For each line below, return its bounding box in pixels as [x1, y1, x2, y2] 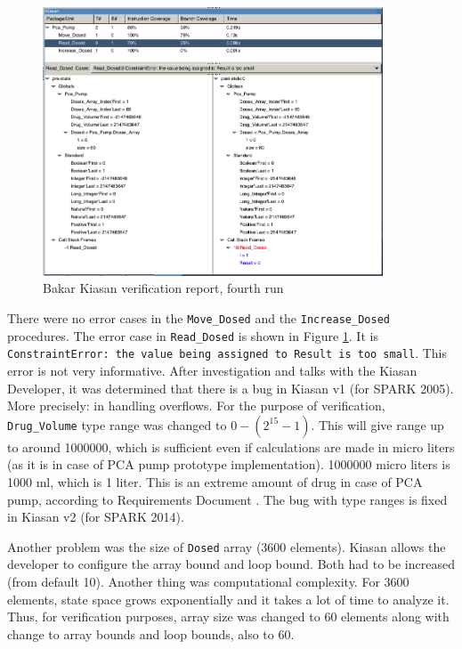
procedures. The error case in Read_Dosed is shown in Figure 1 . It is [7, 326, 378, 345]
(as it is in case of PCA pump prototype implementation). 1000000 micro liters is [7, 455, 450, 474]
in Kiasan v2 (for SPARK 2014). [7, 507, 184, 526]
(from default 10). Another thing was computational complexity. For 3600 [7, 572, 409, 590]
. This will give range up [311, 415, 444, 434]
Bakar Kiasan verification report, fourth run [43, 279, 284, 297]
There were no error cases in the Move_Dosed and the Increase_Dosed [7, 309, 390, 327]
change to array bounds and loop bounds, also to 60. [7, 624, 295, 643]
